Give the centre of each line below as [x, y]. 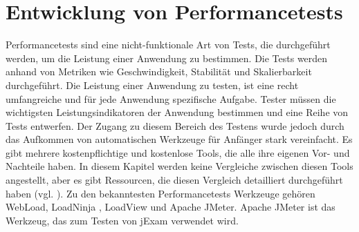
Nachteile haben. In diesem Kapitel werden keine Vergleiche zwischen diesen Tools [179, 166]
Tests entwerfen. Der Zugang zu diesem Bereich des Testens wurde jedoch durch [175, 125]
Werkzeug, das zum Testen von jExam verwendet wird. [122, 220]
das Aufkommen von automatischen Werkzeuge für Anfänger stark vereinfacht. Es [179, 139]
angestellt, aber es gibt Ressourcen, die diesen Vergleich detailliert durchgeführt [174, 180]
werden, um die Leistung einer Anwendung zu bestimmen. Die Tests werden [167, 58]
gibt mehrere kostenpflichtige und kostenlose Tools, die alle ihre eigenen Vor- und [178, 152]
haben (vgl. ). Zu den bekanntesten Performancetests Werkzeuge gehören [160, 193]
